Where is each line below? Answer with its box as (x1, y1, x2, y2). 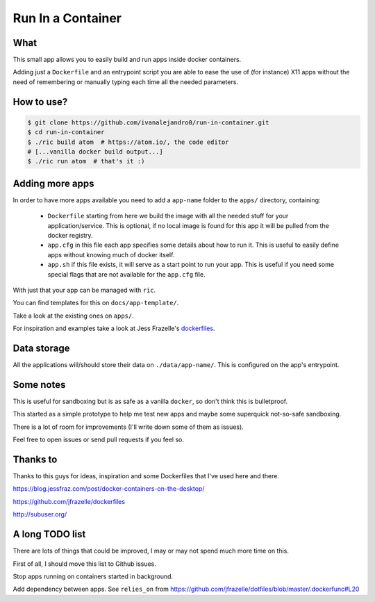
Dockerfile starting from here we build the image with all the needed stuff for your (47, 212, 289, 220)
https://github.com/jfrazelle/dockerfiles (12, 497, 125, 505)
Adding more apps (12, 177, 94, 189)
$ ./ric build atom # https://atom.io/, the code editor (27, 138, 229, 146)
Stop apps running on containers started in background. (12, 572, 174, 580)
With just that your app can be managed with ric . (12, 286, 156, 295)
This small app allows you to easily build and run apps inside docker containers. (12, 56, 242, 64)
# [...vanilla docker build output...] (27, 148, 163, 156)
